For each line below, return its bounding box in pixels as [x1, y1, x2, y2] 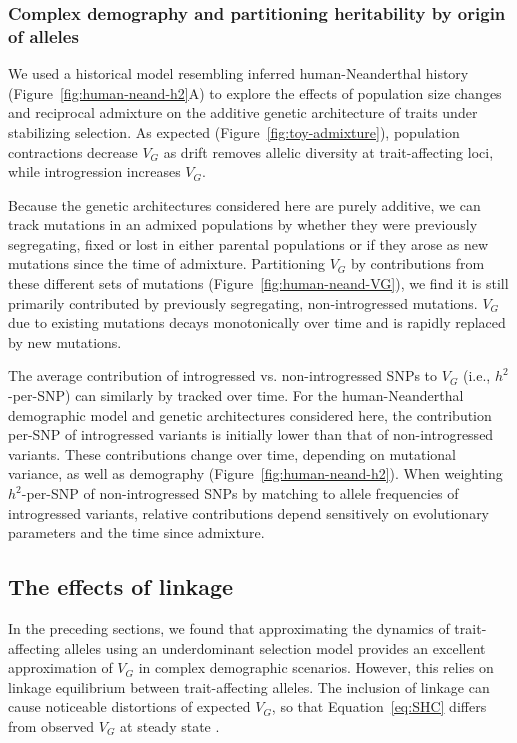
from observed [8, 715, 95, 736]
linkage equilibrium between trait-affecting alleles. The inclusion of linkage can [8, 676, 490, 697]
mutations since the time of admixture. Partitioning [8, 253, 326, 274]
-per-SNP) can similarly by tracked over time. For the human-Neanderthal [8, 385, 464, 406]
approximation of [8, 657, 113, 678]
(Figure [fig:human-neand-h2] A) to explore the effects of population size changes [8, 82, 502, 103]
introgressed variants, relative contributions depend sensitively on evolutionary [8, 502, 490, 523]
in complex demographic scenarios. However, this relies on [138, 657, 494, 678]
